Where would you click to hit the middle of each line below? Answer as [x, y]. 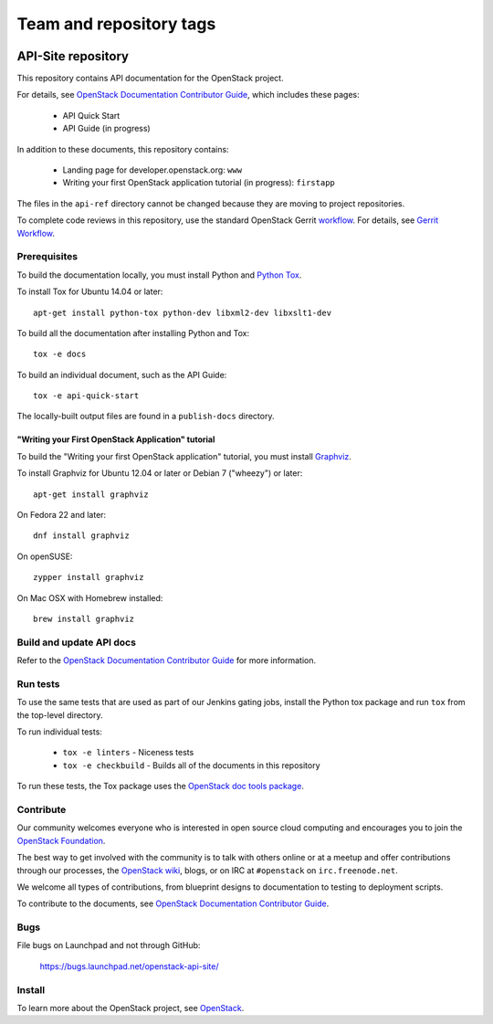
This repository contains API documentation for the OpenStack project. [150, 79]
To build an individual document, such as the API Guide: [122, 375]
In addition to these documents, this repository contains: [123, 149]
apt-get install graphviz [91, 494]
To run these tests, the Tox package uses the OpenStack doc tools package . [161, 786]
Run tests [38, 683]
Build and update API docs [77, 642]
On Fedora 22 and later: [62, 515]
